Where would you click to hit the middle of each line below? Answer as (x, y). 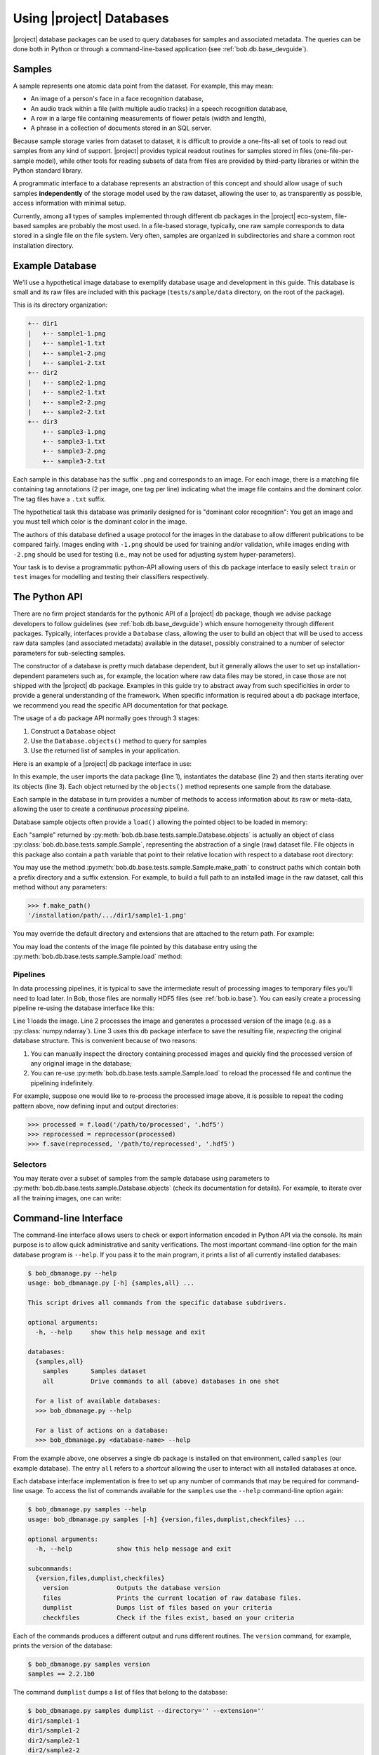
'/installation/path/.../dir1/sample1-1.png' (107, 915)
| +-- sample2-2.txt (67, 412)
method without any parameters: (60, 887)
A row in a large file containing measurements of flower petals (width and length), (148, 119)
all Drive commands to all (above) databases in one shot (161, 1381)
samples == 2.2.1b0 (61, 1674)
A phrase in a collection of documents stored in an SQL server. (121, 128)
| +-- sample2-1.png (67, 382)
